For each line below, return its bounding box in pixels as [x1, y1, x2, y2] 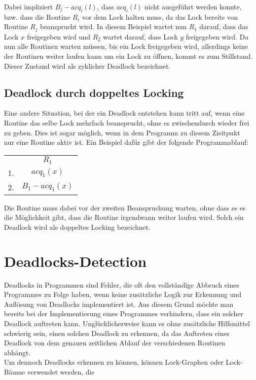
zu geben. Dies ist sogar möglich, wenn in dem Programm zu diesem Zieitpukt [4, 127, 240, 137]
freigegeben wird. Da [185, 31, 249, 42]
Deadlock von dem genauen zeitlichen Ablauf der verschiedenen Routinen [4, 338, 225, 348]
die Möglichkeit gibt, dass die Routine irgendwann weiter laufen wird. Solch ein [4, 212, 244, 222]
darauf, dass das [199, 21, 248, 32]
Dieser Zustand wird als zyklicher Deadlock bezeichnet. [4, 60, 171, 71]
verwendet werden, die [27, 366, 95, 377]
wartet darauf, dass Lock [103, 31, 178, 42]
